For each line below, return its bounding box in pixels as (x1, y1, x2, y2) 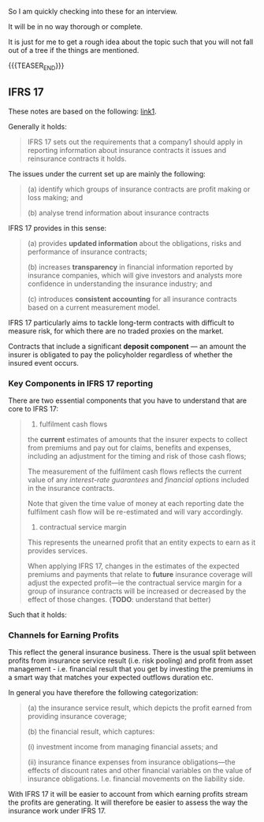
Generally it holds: (8, 121, 67, 131)
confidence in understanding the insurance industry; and (27, 279, 213, 288)
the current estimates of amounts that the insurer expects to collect (27, 434, 248, 444)
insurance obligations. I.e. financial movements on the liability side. (27, 774, 246, 783)
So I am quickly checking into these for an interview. (8, 7, 178, 16)
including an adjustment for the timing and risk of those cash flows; (27, 451, 247, 460)
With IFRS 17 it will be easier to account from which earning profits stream (8, 790, 248, 799)
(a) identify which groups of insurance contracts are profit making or (27, 184, 251, 194)
